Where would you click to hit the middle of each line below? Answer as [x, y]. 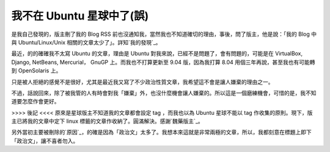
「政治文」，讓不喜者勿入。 [45, 140]
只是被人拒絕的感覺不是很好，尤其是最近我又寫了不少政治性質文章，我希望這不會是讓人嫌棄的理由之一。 [142, 81]
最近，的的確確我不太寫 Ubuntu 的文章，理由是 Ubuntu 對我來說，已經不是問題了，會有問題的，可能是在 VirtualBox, [157, 54]
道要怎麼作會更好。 [35, 102]
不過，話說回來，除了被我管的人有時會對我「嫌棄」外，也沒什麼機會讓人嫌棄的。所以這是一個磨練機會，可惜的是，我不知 [164, 93]
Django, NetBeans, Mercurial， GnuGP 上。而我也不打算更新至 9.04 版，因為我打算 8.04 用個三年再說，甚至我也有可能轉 [163, 62]
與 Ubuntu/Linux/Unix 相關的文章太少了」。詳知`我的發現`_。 [86, 42]
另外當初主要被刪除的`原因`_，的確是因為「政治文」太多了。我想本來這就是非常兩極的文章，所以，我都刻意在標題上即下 [161, 132]
